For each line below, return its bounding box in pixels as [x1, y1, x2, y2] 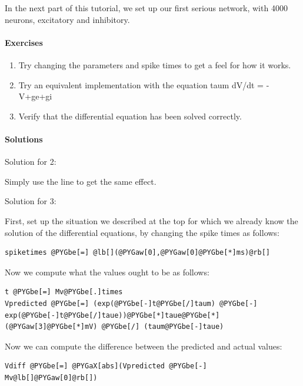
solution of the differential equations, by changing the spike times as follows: [5, 226, 279, 238]
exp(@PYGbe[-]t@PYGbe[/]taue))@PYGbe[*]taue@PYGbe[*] [5, 311, 220, 320]
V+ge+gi [18, 90, 52, 102]
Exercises [5, 36, 43, 48]
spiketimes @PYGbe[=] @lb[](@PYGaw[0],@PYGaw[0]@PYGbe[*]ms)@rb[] [5, 248, 271, 257]
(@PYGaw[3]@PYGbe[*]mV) [5, 322, 98, 331]
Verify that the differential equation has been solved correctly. [18, 109, 242, 122]
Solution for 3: [5, 195, 56, 207]
